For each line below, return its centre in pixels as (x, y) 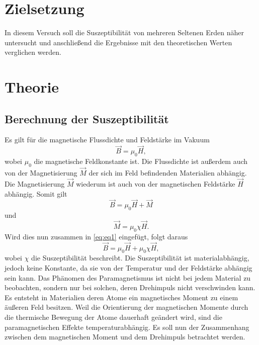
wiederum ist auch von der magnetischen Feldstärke (156, 183)
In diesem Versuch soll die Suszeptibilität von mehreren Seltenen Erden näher (124, 32)
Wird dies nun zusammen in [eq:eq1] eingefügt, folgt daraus (96, 236)
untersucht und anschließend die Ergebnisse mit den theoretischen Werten (118, 42)
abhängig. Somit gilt (36, 193)
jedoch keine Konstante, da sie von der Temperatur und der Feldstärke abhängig (128, 267)
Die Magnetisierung (35, 183)
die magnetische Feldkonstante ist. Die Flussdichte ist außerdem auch (141, 161)
